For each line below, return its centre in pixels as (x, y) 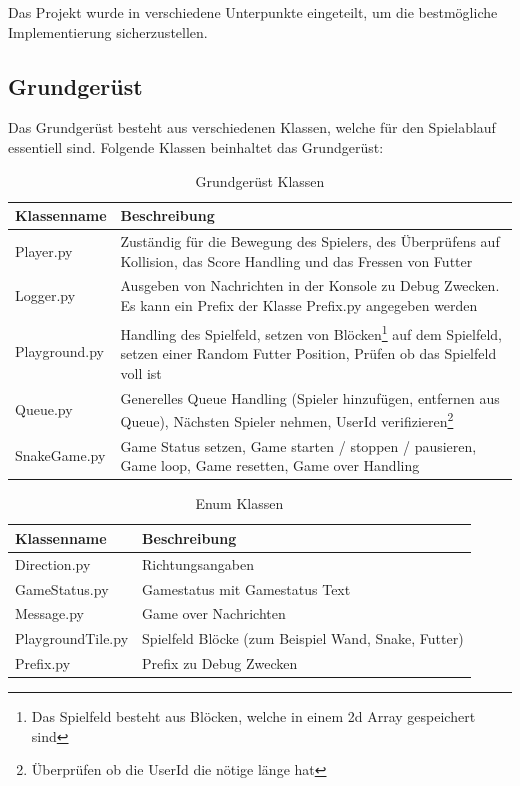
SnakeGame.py (60, 455)
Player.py (44, 250)
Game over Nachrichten (214, 613)
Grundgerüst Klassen (260, 180)
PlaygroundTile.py (72, 638)
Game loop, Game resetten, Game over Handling (270, 465)
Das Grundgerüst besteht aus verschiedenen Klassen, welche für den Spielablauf (252, 127)
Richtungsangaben (198, 563)
